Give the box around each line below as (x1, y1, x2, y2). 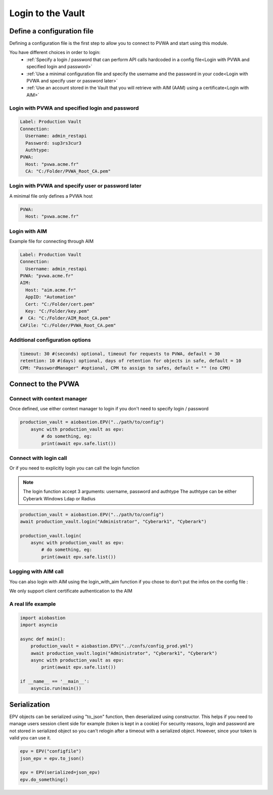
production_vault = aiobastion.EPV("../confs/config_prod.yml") (30, 643, 194, 649)
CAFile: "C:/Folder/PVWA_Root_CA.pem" (20, 322, 116, 328)
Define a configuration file (9, 27, 94, 35)
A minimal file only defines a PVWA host (9, 193, 93, 199)
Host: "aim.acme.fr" (25, 287, 76, 293)
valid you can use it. (9, 735, 52, 741)
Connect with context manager (9, 395, 87, 402)
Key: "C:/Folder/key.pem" (25, 308, 89, 314)
